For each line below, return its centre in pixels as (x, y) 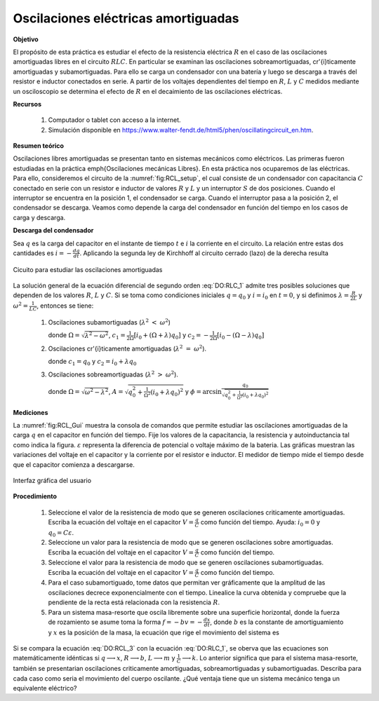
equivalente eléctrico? (45, 688)
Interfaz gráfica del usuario (52, 480)
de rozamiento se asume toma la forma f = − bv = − (125, 622)
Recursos (27, 104)
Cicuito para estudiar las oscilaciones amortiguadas (88, 269)
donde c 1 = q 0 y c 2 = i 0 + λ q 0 (92, 362)
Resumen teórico (39, 146)
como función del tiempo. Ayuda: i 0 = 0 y (260, 523)
